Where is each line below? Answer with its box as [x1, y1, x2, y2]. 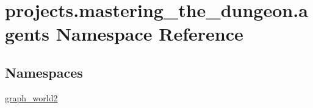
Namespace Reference [56, 21, 243, 46]
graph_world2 [5, 91, 58, 104]
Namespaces [5, 62, 83, 81]
